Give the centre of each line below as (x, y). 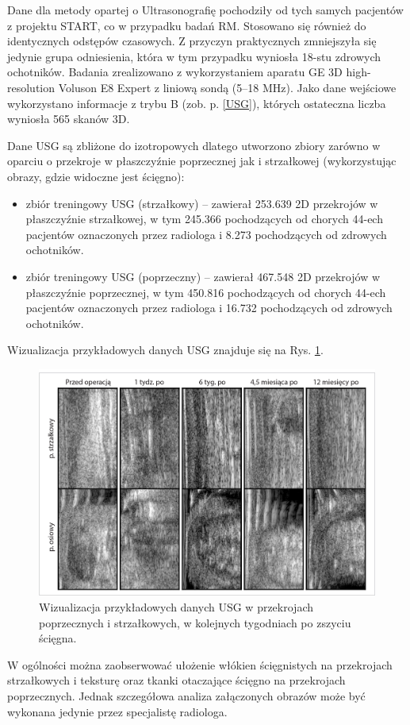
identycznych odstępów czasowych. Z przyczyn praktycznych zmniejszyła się (192, 41)
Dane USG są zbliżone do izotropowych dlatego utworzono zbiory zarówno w (194, 145)
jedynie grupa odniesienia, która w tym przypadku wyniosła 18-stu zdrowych (194, 56)
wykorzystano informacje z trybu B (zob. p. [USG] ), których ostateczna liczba (197, 103)
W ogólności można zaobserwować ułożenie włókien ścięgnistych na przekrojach (200, 664)
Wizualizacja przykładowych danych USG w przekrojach (176, 607)
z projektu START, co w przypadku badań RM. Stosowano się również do (187, 25)
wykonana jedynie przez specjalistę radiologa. (117, 711)
